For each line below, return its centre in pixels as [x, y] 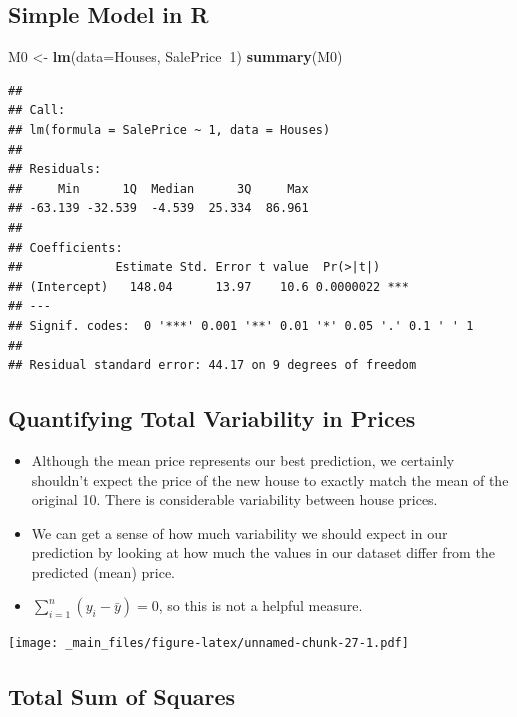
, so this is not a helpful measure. [260, 605]
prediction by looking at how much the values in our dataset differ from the [263, 552]
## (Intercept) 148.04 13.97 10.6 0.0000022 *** [208, 286]
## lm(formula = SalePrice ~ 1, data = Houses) [169, 129]
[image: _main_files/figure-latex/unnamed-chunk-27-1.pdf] [208, 643]
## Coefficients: [65, 247]
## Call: [37, 110]
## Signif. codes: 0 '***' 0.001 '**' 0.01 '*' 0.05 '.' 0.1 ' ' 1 [241, 325]
